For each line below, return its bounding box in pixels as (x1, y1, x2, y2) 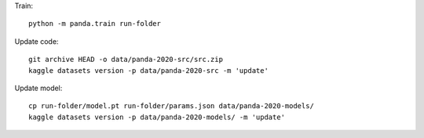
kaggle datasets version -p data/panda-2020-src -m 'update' (28, 66, 269, 74)
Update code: (14, 36, 59, 46)
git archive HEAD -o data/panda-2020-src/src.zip (28, 55, 224, 64)
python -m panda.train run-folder (28, 20, 161, 28)
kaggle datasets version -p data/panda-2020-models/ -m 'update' (28, 112, 286, 122)
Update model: (14, 83, 63, 93)
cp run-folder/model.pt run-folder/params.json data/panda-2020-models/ (28, 102, 314, 111)
